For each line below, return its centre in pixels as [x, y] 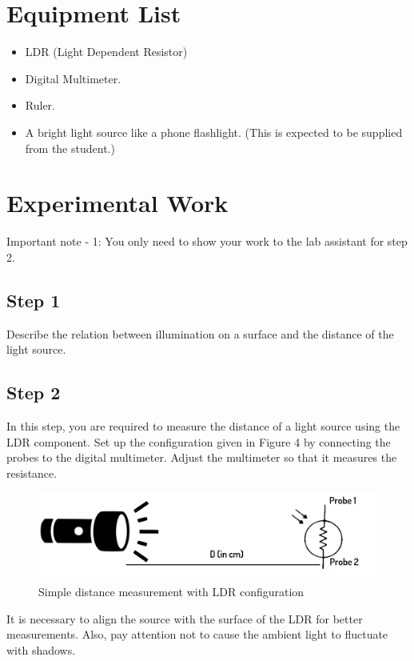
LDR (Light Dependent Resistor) [106, 52]
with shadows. [41, 649]
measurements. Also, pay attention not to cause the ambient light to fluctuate [197, 634]
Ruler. [40, 105]
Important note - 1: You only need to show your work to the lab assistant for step [207, 241]
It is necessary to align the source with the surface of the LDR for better [185, 618]
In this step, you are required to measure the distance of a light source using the [203, 426]
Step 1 [34, 300]
